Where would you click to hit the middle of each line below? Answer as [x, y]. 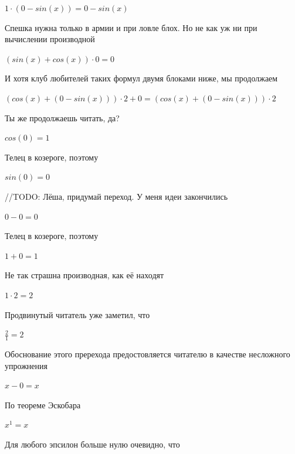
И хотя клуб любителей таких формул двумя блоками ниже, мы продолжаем [141, 78]
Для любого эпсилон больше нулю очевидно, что [92, 444]
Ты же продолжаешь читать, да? [62, 117]
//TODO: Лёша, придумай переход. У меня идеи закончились [116, 196]
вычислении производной [50, 39]
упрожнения [26, 365]
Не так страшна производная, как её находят [84, 275]
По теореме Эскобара [43, 404]
